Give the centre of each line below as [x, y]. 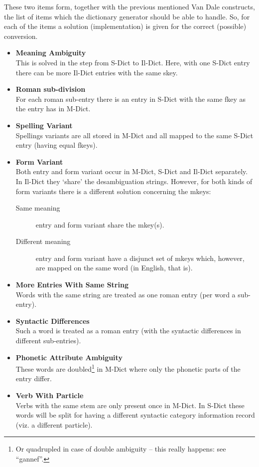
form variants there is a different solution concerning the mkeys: [113, 191]
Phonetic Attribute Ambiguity [69, 357]
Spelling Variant [44, 125]
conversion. [21, 36]
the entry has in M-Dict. [53, 109]
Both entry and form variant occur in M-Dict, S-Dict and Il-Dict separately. [132, 171]
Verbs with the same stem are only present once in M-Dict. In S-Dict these [130, 405]
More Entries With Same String [72, 285]
